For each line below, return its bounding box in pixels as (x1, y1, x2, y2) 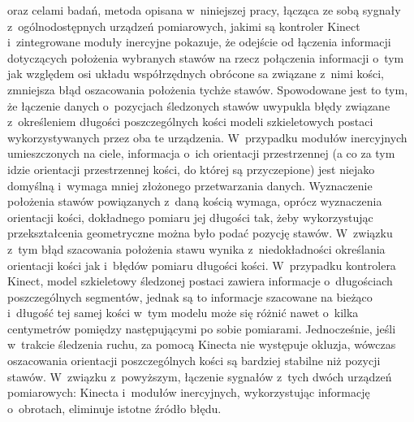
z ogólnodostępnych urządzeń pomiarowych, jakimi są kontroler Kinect (7, 17, 360, 34)
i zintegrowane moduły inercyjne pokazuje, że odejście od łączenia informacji (7, 33, 391, 50)
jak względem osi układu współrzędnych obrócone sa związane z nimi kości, (7, 65, 384, 82)
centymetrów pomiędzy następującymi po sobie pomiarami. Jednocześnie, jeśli (7, 320, 396, 337)
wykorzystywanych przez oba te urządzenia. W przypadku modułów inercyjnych (7, 128, 408, 146)
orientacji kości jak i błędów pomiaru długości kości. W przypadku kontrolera (7, 256, 396, 273)
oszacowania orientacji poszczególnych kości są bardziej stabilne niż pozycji (7, 352, 381, 369)
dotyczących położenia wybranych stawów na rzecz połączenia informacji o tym (7, 49, 404, 66)
